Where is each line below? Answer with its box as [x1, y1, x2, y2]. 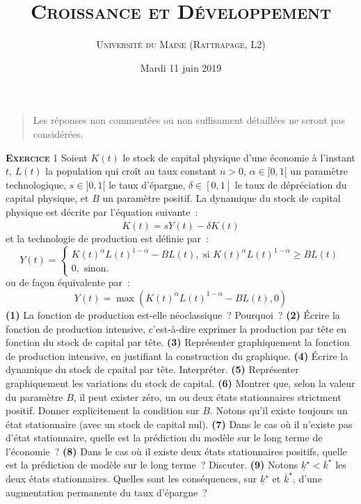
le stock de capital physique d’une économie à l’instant [122, 150, 355, 164]
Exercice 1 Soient [6, 150, 88, 164]
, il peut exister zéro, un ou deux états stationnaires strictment [73, 389, 342, 404]
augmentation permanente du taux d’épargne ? [6, 485, 207, 499]
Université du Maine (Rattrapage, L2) [96, 37, 266, 52]
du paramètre [6, 389, 63, 404]
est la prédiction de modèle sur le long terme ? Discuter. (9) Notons [6, 457, 298, 472]
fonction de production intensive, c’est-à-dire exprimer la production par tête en [6, 321, 347, 336]
